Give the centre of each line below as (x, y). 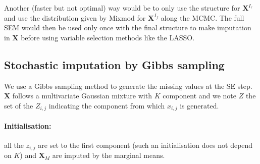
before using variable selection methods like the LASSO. (108, 37)
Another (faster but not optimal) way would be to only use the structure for (122, 8)
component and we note (200, 96)
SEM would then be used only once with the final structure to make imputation (128, 28)
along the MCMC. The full (202, 17)
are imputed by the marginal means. (109, 155)
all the (14, 145)
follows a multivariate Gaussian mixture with (82, 96)
